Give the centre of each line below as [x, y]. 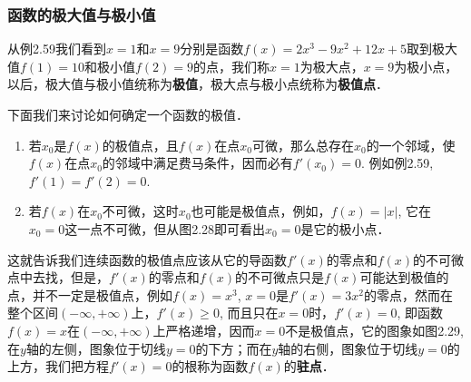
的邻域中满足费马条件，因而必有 [197, 163]
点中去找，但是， [58, 277]
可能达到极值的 [404, 277]
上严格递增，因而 [204, 330]
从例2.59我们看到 [57, 49]
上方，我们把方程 [58, 366]
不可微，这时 [140, 211]
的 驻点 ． [309, 366]
